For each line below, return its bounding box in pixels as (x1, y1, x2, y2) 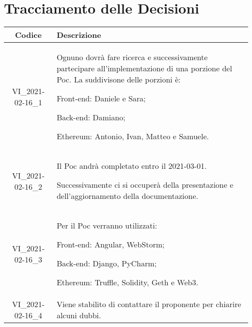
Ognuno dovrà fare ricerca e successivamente (56, 51, 208, 63)
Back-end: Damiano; (56, 112, 126, 123)
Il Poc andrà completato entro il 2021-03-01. (56, 160, 207, 172)
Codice (15, 29, 42, 41)
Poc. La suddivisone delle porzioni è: (56, 74, 181, 85)
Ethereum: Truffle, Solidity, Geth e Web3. (56, 277, 198, 288)
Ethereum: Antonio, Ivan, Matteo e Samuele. (56, 131, 209, 142)
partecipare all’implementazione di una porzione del (56, 63, 232, 74)
